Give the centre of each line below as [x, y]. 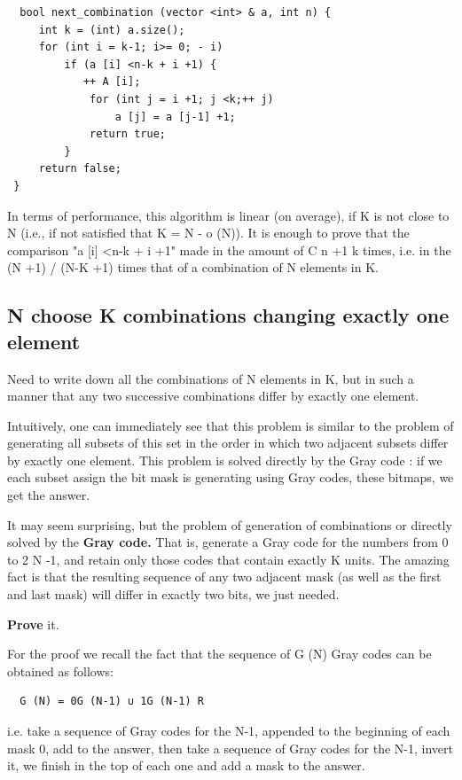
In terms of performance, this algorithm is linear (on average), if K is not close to [228, 215]
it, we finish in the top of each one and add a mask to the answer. [186, 765]
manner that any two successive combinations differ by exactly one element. [213, 396]
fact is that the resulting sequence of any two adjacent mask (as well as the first [224, 577]
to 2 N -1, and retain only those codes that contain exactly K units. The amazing [228, 559]
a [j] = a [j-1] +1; [175, 117]
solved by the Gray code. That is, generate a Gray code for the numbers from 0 [228, 542]
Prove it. [33, 624]
